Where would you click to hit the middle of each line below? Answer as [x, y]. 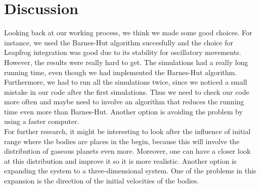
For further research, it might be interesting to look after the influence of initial [127, 131]
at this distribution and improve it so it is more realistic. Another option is [120, 161]
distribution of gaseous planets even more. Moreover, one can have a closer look [127, 151]
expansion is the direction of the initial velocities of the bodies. [102, 181]
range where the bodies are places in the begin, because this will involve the [122, 141]
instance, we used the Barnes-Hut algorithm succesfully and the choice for [119, 42]
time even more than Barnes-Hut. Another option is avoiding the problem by [123, 111]
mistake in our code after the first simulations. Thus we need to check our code [127, 91]
